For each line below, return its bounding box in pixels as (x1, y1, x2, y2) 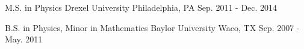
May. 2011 (5, 33, 43, 45)
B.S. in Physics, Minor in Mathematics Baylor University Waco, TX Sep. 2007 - (5, 21, 300, 33)
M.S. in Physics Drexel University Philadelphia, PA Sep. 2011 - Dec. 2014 (5, 1, 278, 13)
